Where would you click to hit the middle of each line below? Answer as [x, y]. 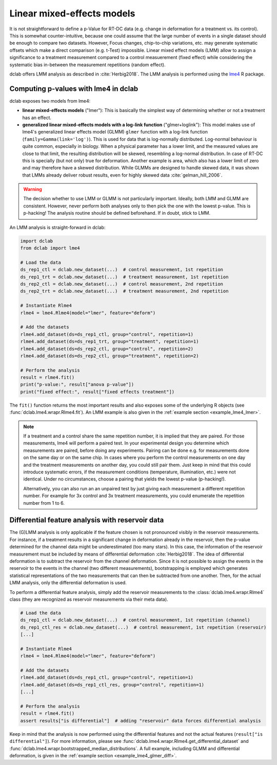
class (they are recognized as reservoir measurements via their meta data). [89, 599]
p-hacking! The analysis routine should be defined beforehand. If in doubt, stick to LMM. [117, 213]
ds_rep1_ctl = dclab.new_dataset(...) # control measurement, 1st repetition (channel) [135, 620]
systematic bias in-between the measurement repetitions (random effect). [88, 65]
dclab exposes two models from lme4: [50, 101]
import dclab [37, 241]
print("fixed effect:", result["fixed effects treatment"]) [97, 392]
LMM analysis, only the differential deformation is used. [68, 583]
